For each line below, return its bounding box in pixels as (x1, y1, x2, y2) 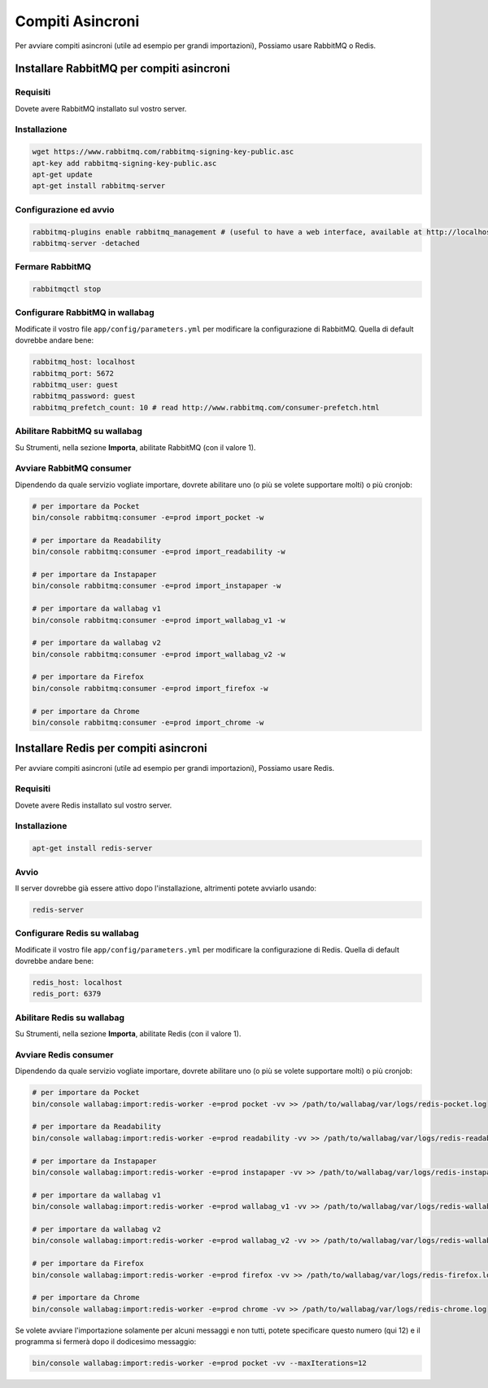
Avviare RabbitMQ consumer (15, 462, 132, 474)
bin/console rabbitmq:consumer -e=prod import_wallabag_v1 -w (32, 615, 285, 624)
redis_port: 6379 (32, 989, 102, 999)
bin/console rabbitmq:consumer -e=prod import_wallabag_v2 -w (32, 650, 285, 659)
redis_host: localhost (32, 978, 123, 987)
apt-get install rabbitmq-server (32, 182, 166, 190)
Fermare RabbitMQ (15, 261, 92, 273)
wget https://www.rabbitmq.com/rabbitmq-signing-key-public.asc (32, 147, 294, 156)
